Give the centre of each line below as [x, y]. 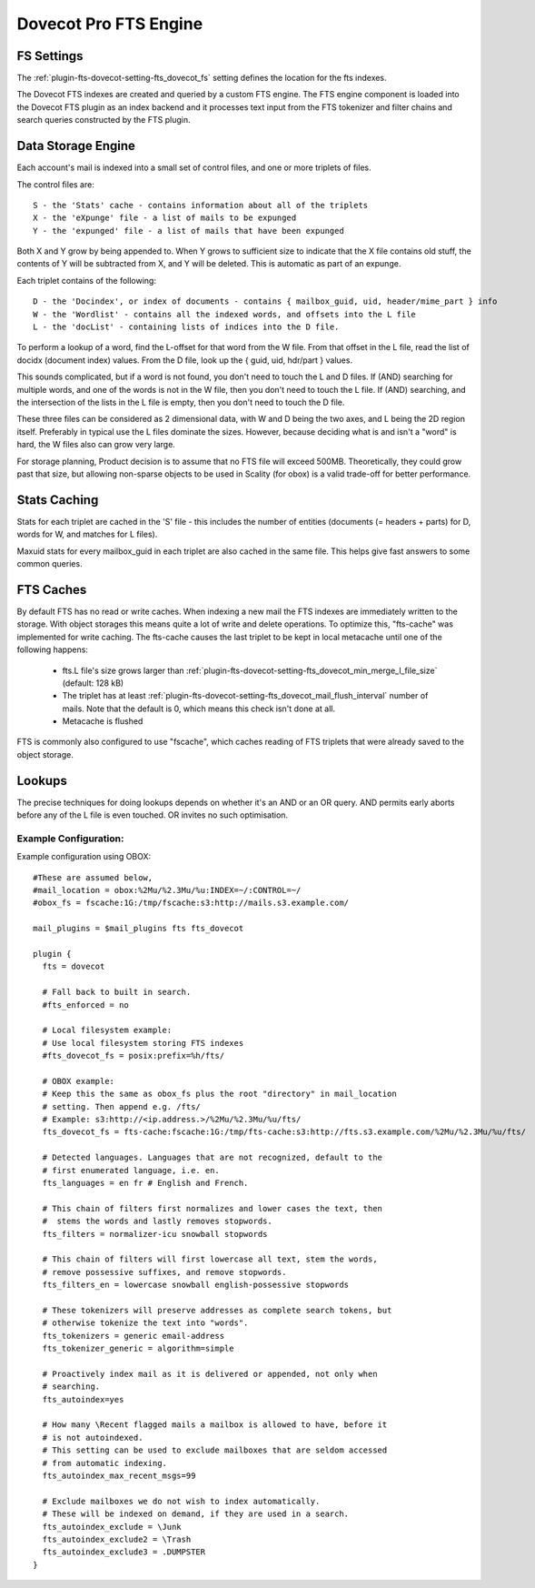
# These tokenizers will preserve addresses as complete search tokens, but [217, 1310]
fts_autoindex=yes [83, 1399]
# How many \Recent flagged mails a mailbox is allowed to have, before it [215, 1425]
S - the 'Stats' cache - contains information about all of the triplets [201, 205]
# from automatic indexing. [105, 1463]
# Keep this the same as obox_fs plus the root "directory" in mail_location [219, 1094]
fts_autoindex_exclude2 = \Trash [117, 1539]
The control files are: [55, 184]
